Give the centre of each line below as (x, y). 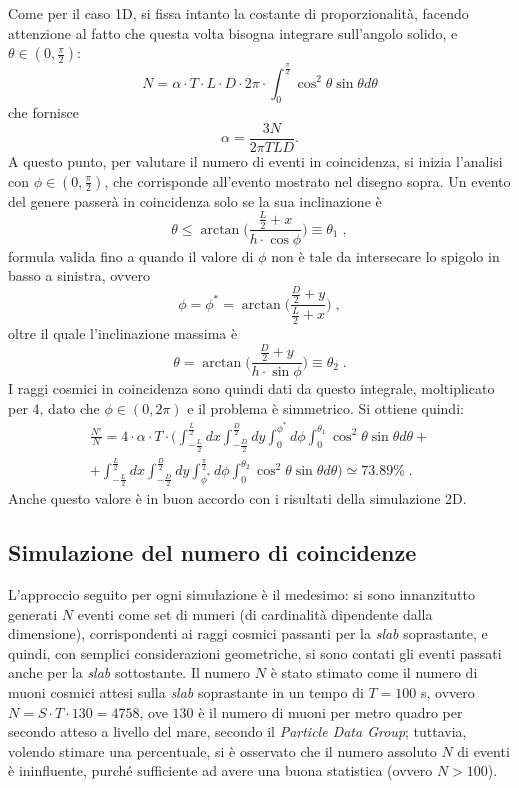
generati (33, 613)
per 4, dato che (54, 407)
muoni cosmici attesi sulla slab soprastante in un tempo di (186, 692)
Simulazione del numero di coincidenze (212, 552)
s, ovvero (447, 692)
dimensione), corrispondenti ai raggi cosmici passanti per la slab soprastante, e (248, 633)
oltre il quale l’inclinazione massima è (123, 333)
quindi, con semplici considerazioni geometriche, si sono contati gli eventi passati (255, 652)
